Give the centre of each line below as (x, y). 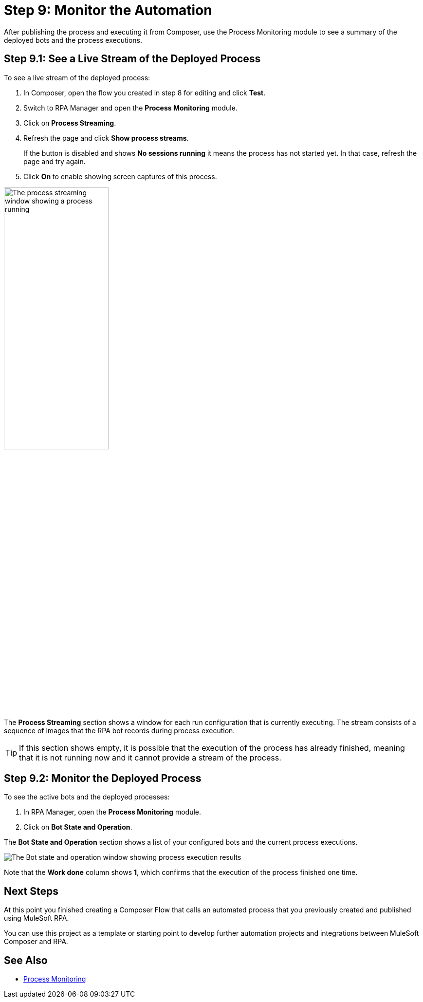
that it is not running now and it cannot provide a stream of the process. (150, 757)
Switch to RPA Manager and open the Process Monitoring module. (130, 108)
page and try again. (55, 161)
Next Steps (31, 891)
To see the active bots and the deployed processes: (87, 797)
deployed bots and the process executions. (73, 40)
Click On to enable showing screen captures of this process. (120, 176)
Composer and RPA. (36, 942)
